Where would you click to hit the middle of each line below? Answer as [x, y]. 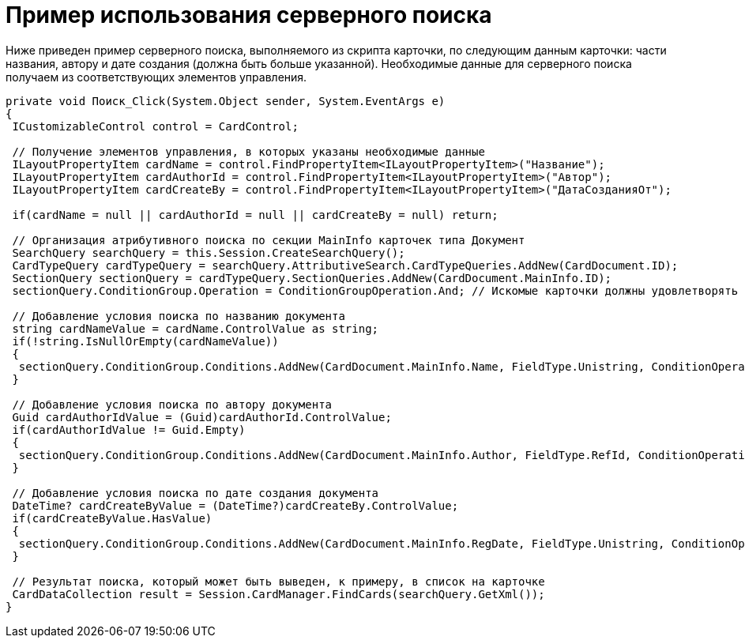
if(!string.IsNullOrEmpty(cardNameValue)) [145, 341]
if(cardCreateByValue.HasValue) [112, 518]
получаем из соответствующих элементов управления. [156, 77]
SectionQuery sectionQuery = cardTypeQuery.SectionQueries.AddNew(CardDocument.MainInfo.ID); [312, 278]
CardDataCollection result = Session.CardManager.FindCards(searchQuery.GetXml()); [278, 594]
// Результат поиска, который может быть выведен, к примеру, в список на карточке [278, 581]
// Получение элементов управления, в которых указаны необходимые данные [248, 151]
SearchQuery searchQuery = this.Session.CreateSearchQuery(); [209, 252]
